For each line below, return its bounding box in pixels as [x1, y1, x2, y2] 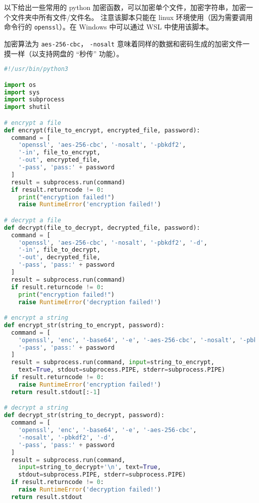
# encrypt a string [4, 314, 68, 322]
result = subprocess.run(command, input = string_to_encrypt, [11, 359, 215, 366]
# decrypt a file [4, 216, 61, 224]
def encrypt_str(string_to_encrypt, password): [4, 321, 165, 329]
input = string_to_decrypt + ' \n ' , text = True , [18, 464, 161, 471]
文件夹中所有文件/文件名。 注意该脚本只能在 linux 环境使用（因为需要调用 [10, 11, 253, 22]
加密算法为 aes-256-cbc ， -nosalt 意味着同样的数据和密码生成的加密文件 [4, 38, 243, 48]
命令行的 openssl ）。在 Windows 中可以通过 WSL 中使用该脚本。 [4, 21, 213, 32]
